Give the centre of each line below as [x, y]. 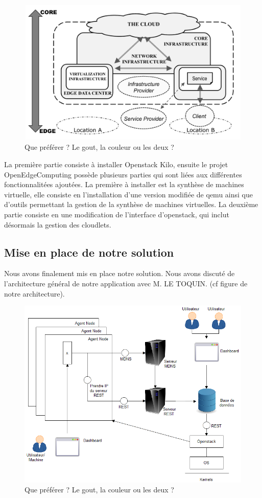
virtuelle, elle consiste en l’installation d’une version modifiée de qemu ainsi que [128, 194]
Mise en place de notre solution [89, 252]
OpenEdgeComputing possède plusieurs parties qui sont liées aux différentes [123, 174]
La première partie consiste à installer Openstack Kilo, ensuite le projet [116, 164]
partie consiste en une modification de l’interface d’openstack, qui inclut [117, 214]
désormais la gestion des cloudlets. [58, 224]
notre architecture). [34, 293]
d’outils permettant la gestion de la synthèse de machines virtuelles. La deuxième [131, 204]
